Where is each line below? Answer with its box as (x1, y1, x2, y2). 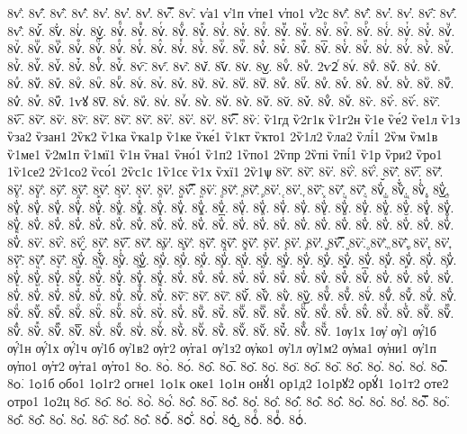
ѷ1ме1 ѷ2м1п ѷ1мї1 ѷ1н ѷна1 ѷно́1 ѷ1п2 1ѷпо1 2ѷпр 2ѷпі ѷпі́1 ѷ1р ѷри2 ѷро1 (7, 144, 443, 163)
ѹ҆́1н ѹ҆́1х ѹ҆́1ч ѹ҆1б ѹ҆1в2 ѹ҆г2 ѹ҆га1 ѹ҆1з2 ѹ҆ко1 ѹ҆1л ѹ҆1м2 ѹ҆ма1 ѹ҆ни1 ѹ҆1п (7, 339, 436, 357)
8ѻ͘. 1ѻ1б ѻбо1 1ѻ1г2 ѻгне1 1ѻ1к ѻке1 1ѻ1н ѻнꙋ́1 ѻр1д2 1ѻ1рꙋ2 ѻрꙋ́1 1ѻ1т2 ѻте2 (7, 374, 449, 393)
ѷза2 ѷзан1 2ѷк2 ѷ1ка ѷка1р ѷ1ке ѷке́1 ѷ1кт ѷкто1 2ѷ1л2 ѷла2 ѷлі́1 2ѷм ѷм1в (7, 127, 438, 146)
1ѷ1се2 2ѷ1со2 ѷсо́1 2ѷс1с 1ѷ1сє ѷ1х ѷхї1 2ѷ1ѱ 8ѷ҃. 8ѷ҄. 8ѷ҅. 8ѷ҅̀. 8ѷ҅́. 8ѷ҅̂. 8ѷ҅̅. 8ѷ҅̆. (7, 162, 444, 181)
